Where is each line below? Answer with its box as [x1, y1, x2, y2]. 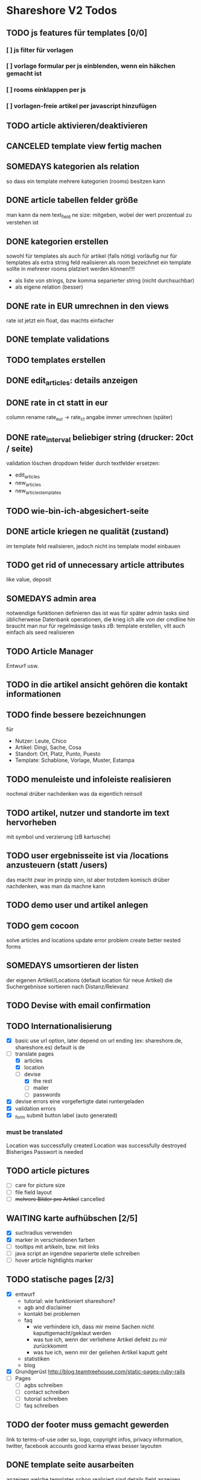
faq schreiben [24, 1402, 59, 1409]
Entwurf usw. [6, 662, 39, 670]
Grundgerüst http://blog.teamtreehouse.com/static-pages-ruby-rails [14, 1368, 185, 1375]
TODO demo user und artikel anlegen [6, 900, 148, 911]
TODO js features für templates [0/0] [6, 28, 148, 38]
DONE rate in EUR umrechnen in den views [6, 301, 169, 311]
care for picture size [14, 1182, 65, 1189]
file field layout [14, 1188, 53, 1196]
